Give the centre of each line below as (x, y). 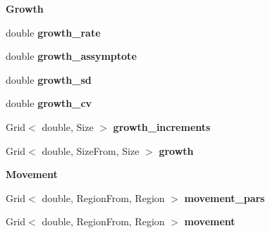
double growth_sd (49, 79)
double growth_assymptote (71, 56)
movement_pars (225, 197)
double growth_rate (53, 32)
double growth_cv (49, 103)
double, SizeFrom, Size (91, 150)
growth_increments (162, 126)
